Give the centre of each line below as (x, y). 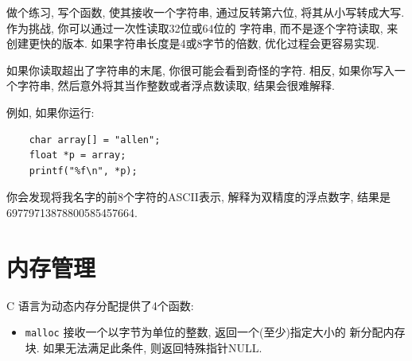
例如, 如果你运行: (51, 112)
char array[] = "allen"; (95, 140)
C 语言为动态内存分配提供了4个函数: (100, 305)
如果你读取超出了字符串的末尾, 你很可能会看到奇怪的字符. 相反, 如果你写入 (200, 70)
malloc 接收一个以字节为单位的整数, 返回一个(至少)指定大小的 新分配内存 (215, 332)
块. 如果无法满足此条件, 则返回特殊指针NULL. (144, 347)
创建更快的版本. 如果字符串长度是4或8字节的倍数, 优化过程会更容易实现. (193, 43)
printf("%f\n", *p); (83, 171)
